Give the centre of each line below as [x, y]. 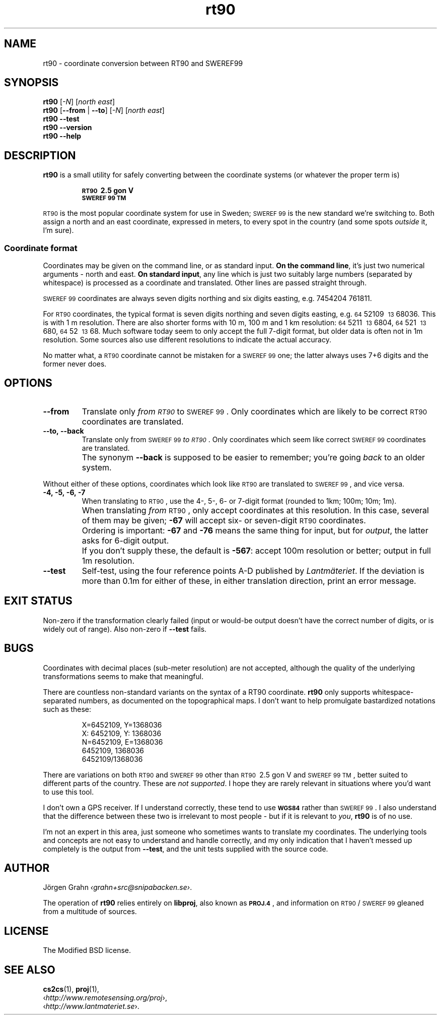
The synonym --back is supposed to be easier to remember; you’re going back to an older [253, 457]
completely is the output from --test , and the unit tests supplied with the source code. [186, 849]
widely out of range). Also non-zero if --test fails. [125, 629]
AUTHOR [27, 868]
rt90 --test [61, 119]
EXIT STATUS [38, 601]
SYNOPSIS [31, 83]
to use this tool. [68, 792]
